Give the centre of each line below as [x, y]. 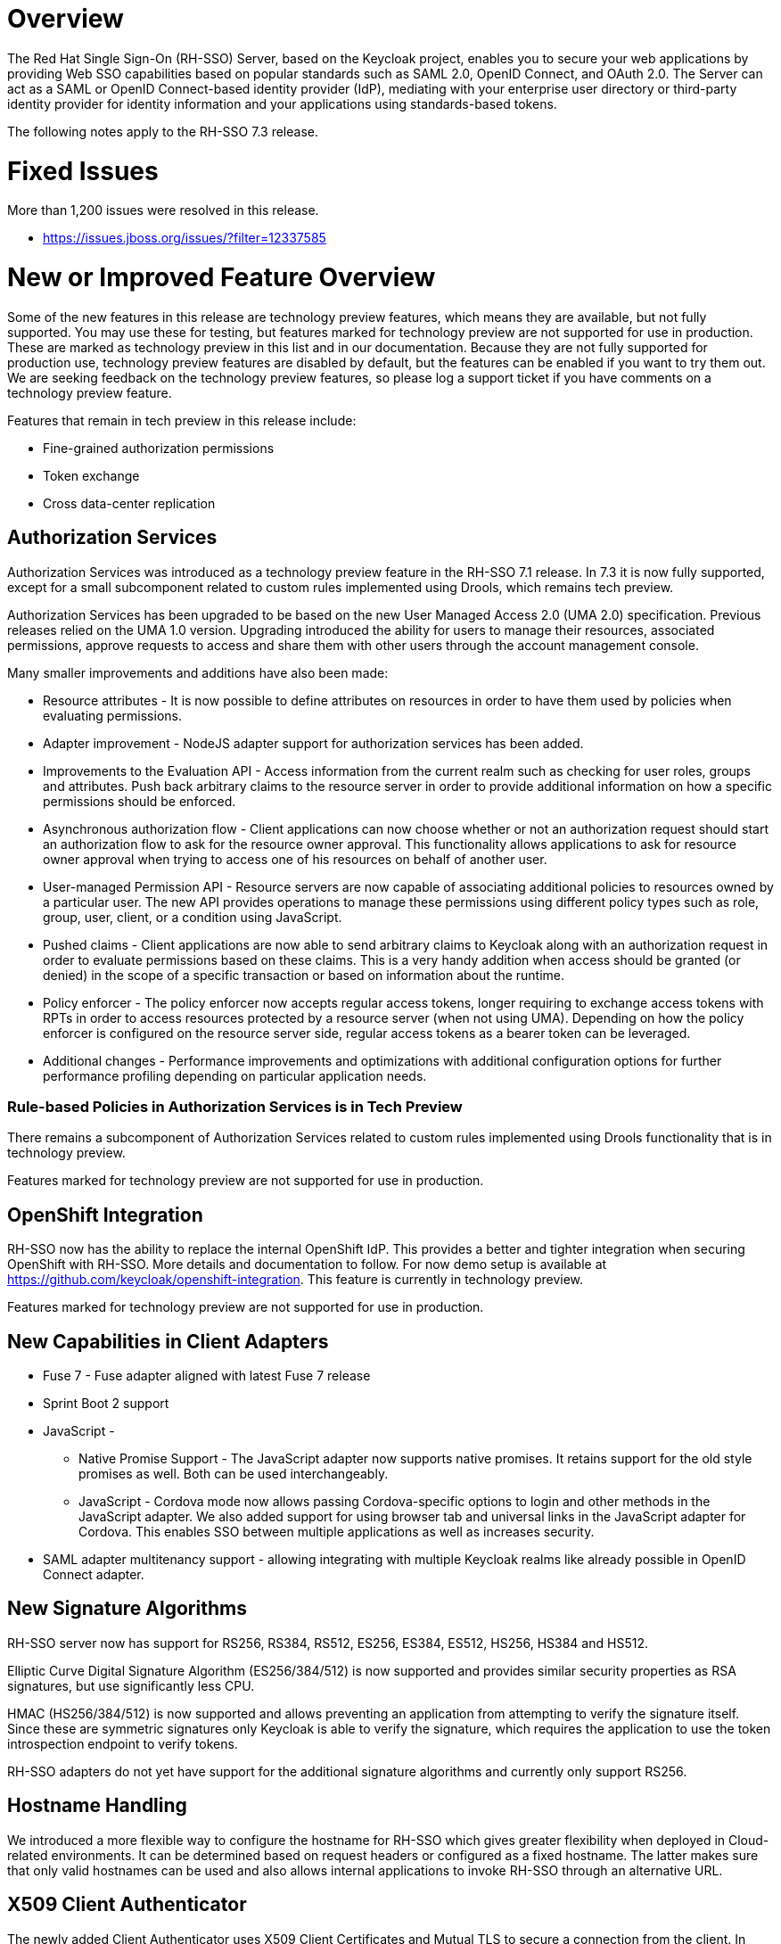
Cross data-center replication [129, 503]
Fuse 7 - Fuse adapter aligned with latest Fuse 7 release [207, 1376]
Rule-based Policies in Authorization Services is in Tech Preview [235, 1106]
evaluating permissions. [112, 715]
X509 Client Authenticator [127, 1905]
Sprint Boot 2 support [106, 1404]
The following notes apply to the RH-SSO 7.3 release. [163, 131]
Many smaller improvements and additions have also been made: [198, 672]
